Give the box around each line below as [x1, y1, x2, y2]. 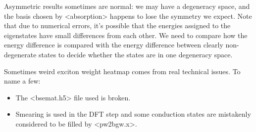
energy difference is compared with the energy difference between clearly [4, 40, 223, 50]
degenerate [4, 49, 37, 59]
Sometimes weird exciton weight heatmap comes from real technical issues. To [4, 66, 241, 76]
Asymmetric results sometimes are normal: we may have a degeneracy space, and [4, 1, 250, 11]
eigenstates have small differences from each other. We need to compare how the [4, 30, 248, 40]
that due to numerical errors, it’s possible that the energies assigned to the [4, 20, 231, 31]
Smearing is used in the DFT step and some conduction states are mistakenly [15, 109, 251, 119]
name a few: [4, 76, 41, 86]
